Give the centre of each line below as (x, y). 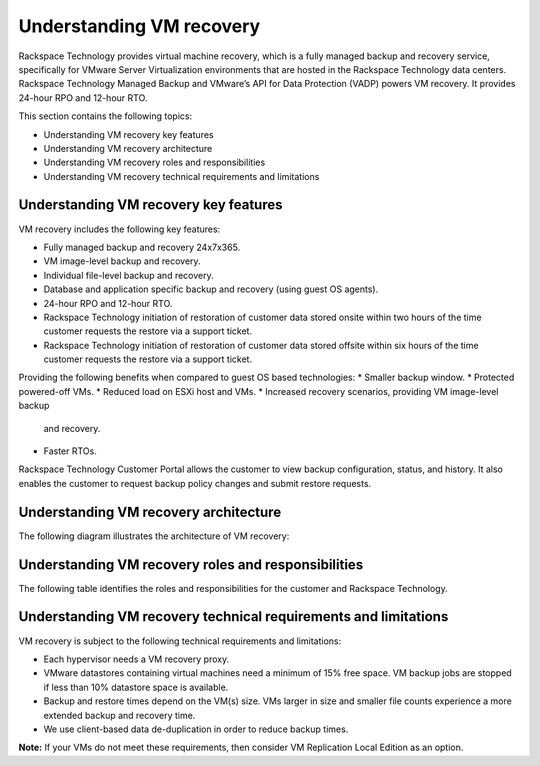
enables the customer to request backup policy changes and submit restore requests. (195, 483)
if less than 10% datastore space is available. (136, 687)
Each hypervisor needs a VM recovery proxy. (136, 659)
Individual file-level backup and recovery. (128, 275)
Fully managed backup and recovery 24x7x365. (142, 247)
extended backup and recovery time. (119, 715)
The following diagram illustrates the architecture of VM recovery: (154, 536)
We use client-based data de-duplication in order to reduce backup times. (196, 729)
